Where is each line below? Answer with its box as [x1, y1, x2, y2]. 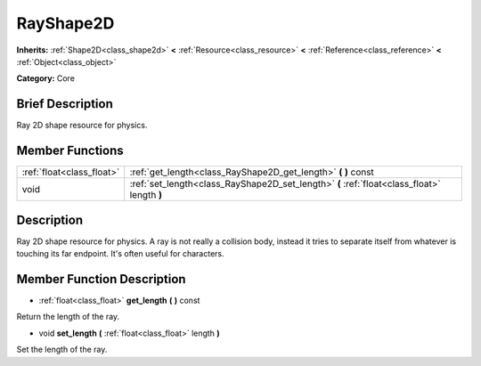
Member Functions [16, 143, 124, 159]
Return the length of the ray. [16, 312, 120, 322]
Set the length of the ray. [16, 344, 108, 355]
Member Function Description [16, 272, 186, 287]
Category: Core [16, 73, 76, 84]
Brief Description [16, 96, 113, 111]
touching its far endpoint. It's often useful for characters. [16, 248, 224, 259]
